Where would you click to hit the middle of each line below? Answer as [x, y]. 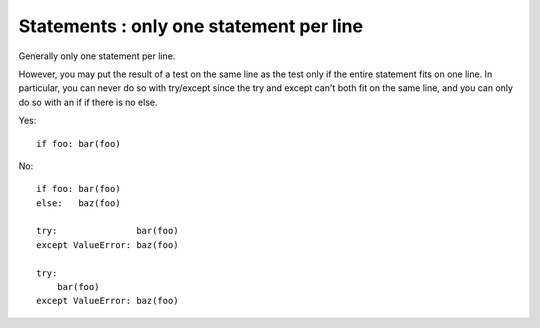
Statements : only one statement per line [191, 26]
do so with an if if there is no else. [88, 102]
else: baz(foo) [78, 203]
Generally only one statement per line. [97, 56]
